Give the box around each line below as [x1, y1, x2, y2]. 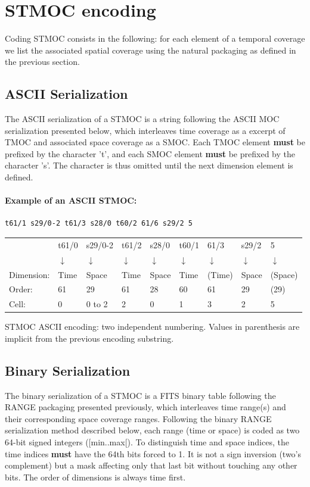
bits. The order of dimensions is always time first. [5, 470, 186, 483]
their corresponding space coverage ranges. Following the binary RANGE [5, 412, 272, 424]
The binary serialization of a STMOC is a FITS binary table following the [5, 389, 276, 401]
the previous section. [5, 55, 80, 68]
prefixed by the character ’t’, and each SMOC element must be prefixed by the [5, 147, 295, 160]
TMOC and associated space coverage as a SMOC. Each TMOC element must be [5, 136, 305, 148]
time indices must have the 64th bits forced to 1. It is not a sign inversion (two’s [5, 447, 302, 460]
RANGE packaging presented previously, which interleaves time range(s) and [5, 401, 286, 413]
